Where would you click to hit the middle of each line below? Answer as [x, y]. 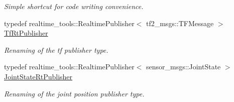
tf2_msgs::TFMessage [180, 23]
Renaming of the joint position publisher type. [74, 93]
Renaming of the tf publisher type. [56, 49]
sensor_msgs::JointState [183, 67]
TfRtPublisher [26, 33]
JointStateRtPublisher [38, 76]
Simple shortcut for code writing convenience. [74, 6]
